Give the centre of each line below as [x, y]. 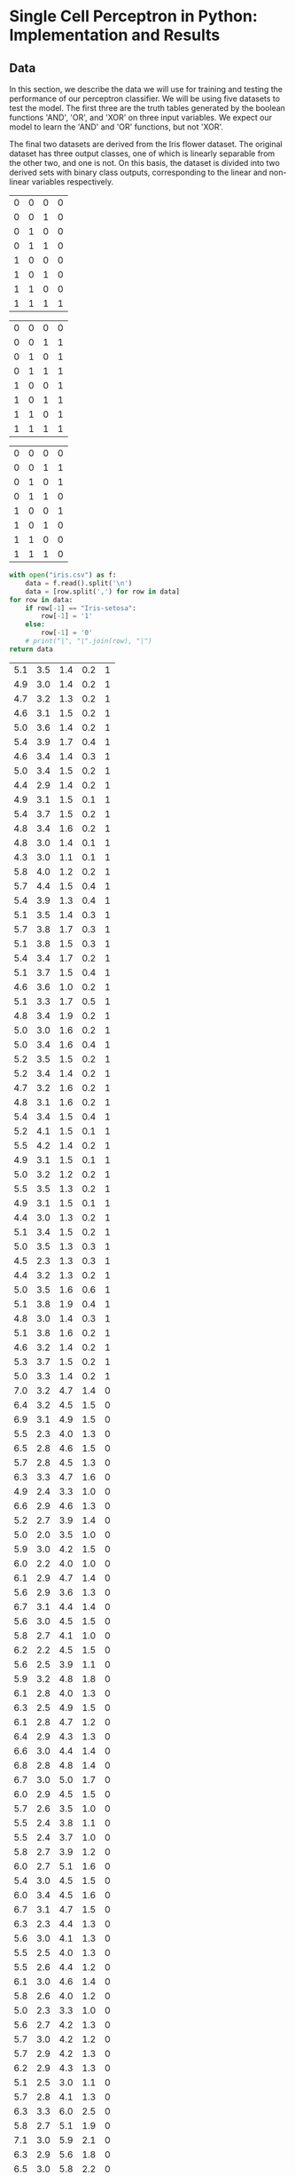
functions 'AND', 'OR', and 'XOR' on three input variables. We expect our [141, 118]
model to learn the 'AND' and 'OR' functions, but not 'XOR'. [116, 127]
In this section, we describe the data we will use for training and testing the [146, 89]
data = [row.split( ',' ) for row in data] [102, 592]
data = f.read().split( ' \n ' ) [79, 583]
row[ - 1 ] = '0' [67, 633]
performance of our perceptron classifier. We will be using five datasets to [145, 98]
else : [35, 624]
